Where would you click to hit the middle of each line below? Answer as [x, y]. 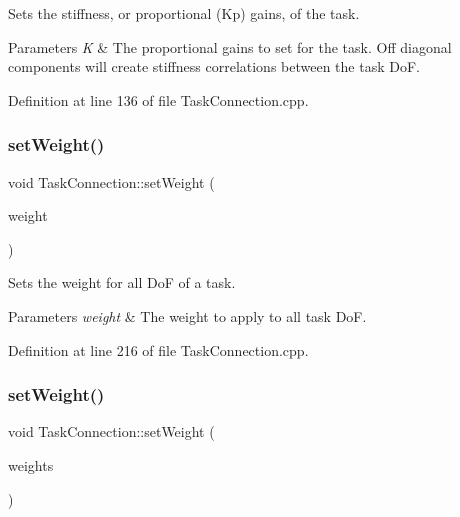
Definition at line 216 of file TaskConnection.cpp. [158, 349]
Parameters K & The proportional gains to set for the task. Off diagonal [230, 46]
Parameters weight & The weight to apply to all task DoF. [187, 315]
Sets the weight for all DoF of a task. [122, 282]
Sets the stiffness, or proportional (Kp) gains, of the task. [184, 13]
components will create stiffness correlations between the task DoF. [214, 66]
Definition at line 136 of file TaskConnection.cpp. [158, 99]
